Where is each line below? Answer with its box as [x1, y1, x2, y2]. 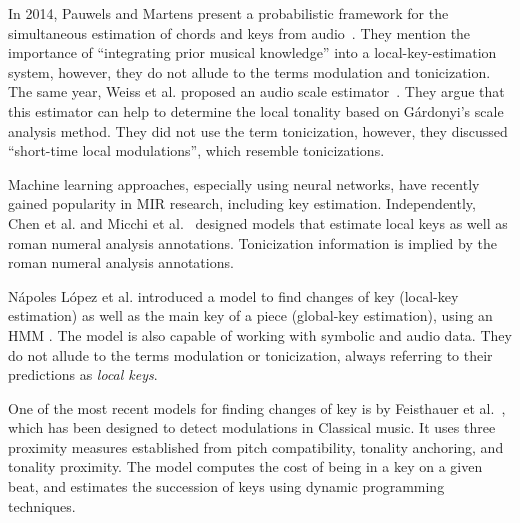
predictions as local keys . [8, 364, 158, 385]
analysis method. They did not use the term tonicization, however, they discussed [8, 120, 508, 141]
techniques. [8, 495, 76, 516]
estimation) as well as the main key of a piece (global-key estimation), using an [8, 305, 493, 326]
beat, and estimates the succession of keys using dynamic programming [8, 476, 445, 497]
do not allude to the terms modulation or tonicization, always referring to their [8, 344, 493, 365]
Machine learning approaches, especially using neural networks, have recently [8, 173, 480, 194]
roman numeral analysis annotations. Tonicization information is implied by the [8, 232, 497, 253]
